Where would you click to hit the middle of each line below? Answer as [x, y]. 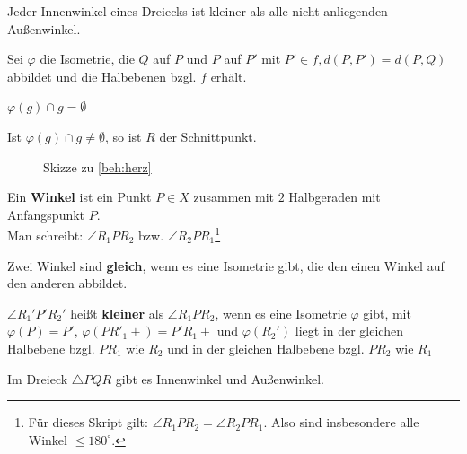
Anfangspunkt [46, 214]
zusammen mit [234, 197]
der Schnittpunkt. [208, 136]
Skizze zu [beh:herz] [97, 166]
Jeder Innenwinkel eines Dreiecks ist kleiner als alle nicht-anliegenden [198, 11]
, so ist [123, 136]
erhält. [229, 76]
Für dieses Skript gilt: [88, 422]
